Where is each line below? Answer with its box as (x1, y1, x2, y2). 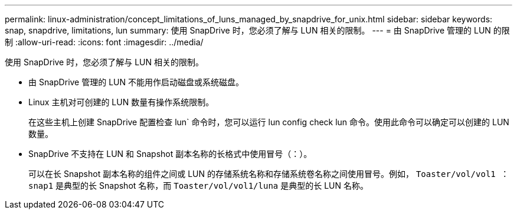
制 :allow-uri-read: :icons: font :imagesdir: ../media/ (5, 37, 204, 47)
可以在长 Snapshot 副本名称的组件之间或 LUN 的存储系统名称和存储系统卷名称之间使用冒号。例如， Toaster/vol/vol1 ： (28, 169, 509, 179)
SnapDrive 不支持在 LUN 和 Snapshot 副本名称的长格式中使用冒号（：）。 (28, 149, 312, 159)
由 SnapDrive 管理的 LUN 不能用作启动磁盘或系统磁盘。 (28, 77, 244, 87)
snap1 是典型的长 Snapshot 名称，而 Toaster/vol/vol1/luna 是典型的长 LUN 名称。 (28, 180, 368, 190)
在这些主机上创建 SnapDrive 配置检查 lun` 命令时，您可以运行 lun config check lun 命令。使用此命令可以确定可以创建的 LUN (28, 117, 509, 127)
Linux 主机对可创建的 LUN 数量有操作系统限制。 (28, 97, 214, 107)
